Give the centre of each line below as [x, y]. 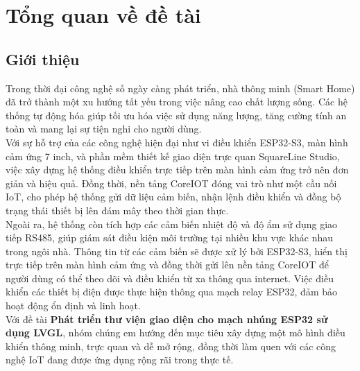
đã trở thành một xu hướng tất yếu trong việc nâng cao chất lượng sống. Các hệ [177, 102]
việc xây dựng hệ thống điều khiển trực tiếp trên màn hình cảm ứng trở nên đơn [177, 170]
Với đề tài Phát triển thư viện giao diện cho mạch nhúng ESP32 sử [167, 319]
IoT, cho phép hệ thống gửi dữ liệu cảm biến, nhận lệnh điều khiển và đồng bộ [173, 197]
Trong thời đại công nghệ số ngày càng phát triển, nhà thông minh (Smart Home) [180, 88]
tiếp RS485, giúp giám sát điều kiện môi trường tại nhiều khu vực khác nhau [170, 238]
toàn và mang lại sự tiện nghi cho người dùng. [104, 129]
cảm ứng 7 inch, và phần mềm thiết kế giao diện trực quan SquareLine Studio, [173, 156]
